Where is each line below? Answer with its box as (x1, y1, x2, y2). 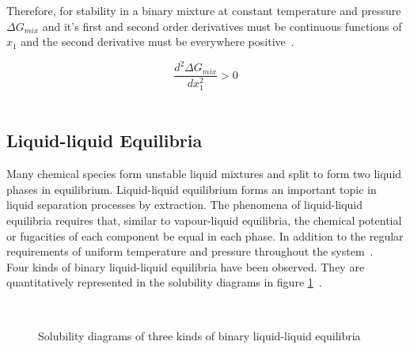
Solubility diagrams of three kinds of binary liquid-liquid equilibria (38, 327, 361, 343)
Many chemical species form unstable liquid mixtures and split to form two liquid (6, 165, 402, 182)
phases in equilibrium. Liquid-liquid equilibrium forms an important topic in (6, 180, 377, 197)
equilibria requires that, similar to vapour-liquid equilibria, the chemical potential (6, 212, 402, 228)
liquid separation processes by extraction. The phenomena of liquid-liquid (6, 196, 363, 213)
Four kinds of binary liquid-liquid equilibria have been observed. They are (6, 258, 365, 275)
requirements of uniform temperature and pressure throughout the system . (6, 243, 374, 260)
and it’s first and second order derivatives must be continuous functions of (42, 17, 402, 34)
